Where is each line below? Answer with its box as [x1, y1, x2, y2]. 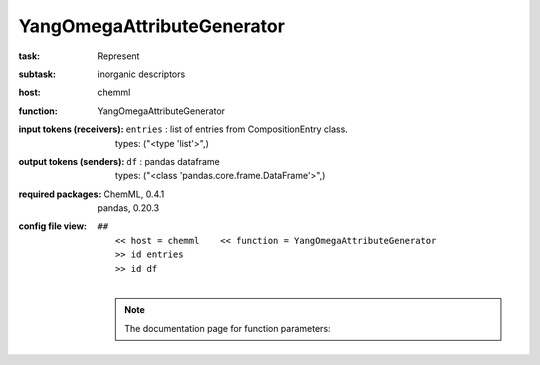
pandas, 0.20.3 [97, 202, 160, 214]
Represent [97, 50, 140, 62]
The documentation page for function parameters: [124, 322, 331, 334]
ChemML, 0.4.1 [103, 188, 165, 200]
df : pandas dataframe [126, 155, 220, 167]
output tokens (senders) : [18, 155, 125, 167]
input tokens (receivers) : [18, 123, 124, 135]
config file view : [18, 220, 88, 232]
